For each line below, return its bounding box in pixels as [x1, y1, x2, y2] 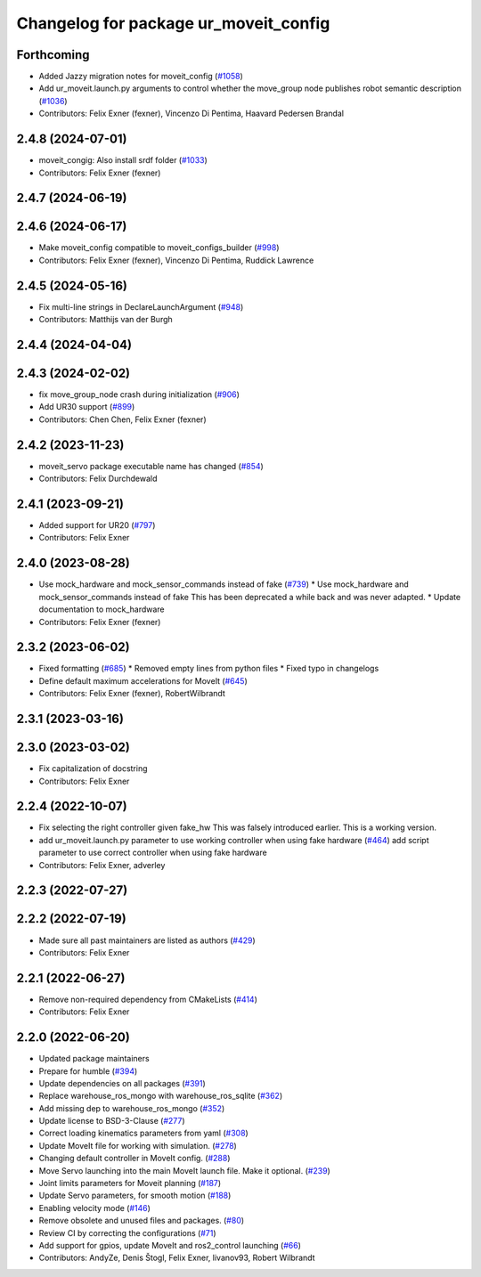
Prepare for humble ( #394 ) [38, 1065, 138, 1077]
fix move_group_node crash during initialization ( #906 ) [38, 389, 240, 400]
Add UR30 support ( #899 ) [38, 402, 135, 412]
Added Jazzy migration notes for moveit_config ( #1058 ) [38, 71, 244, 82]
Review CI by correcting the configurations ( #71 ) [38, 1227, 216, 1238]
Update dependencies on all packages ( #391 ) [38, 1078, 207, 1088]
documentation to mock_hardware [38, 604, 165, 614]
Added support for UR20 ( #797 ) [38, 520, 156, 531]
